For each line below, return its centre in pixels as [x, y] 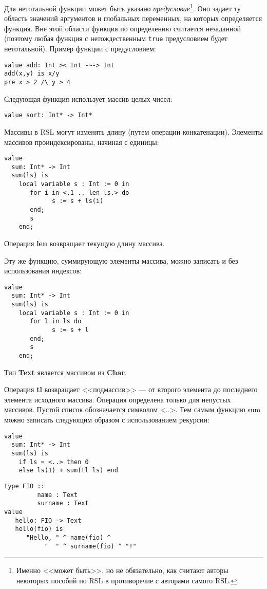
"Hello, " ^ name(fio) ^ [68, 537]
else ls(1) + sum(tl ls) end [68, 471]
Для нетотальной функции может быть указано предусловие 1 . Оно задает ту [122, 7]
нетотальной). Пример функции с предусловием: [80, 49]
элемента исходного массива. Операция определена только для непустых [118, 399]
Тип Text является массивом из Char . [65, 372]
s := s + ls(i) [78, 201]
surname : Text [63, 503]
